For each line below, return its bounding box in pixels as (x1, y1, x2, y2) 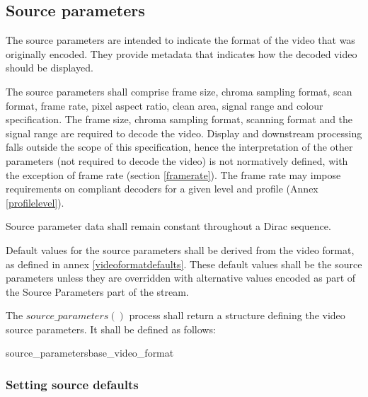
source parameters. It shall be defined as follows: (6, 321, 216, 336)
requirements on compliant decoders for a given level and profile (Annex (6, 181, 318, 196)
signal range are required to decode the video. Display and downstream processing (6, 125, 362, 140)
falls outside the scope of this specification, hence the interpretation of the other (6, 139, 353, 154)
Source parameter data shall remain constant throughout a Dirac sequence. (6, 219, 331, 234)
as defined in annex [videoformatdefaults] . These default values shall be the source (6, 256, 362, 271)
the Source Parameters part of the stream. (6, 284, 189, 299)
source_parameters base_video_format (6, 345, 174, 360)
